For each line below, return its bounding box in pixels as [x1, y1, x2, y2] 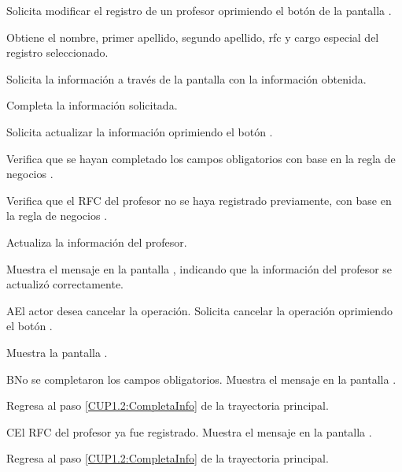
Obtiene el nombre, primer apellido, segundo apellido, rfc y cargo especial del [6, 28, 379, 45]
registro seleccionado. [6, 44, 109, 61]
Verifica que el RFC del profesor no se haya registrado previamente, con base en [6, 191, 392, 208]
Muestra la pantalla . [6, 344, 108, 360]
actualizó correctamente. [6, 276, 124, 292]
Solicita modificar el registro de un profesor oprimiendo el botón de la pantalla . [6, 2, 392, 18]
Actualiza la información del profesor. [6, 233, 187, 250]
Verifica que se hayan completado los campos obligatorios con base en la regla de [6, 150, 396, 166]
